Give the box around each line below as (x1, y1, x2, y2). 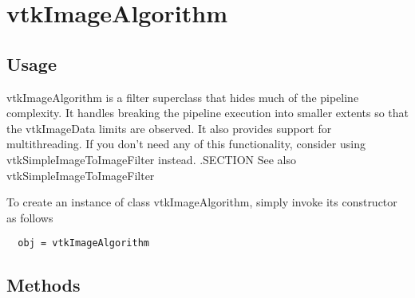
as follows (6, 209, 53, 225)
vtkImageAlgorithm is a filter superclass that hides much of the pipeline (6, 88, 359, 105)
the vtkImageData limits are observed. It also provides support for (6, 120, 332, 136)
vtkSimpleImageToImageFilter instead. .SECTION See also (6, 151, 297, 167)
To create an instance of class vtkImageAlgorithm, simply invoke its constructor (6, 194, 397, 210)
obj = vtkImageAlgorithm (18, 237, 149, 249)
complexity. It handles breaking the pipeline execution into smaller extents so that (6, 104, 409, 121)
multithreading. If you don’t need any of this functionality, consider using (6, 135, 366, 152)
